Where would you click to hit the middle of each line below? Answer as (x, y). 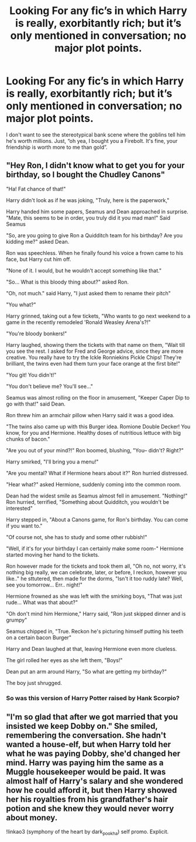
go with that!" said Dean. (36, 404)
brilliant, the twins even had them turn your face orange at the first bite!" (93, 363)
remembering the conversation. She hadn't (86, 736)
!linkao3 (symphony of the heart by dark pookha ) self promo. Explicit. (87, 832)
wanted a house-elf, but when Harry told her (89, 744)
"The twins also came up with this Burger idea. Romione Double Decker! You (98, 427)
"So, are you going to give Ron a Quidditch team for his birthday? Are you (94, 235)
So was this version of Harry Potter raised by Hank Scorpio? (93, 698)
